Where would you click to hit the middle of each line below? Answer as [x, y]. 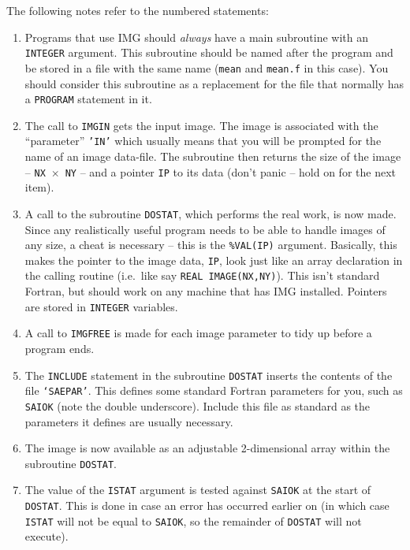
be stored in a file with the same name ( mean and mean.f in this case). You [207, 67]
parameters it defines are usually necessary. [129, 421]
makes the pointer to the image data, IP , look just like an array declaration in [214, 260]
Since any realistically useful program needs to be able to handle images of [205, 229]
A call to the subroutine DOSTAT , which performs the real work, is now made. [211, 213]
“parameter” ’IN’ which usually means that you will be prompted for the [203, 141]
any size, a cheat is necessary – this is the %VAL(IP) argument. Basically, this [211, 245]
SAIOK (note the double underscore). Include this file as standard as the [198, 405]
